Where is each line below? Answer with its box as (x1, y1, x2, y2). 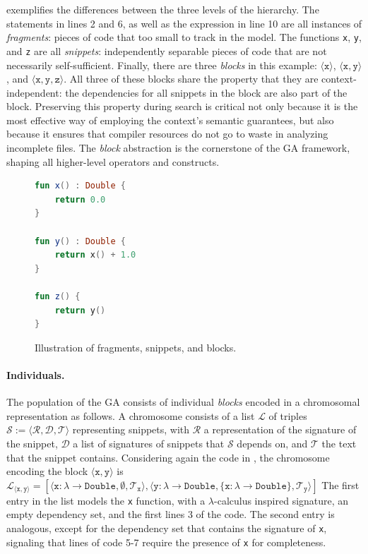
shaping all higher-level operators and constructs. (6, 154, 220, 169)
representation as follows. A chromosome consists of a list (6, 408, 255, 423)
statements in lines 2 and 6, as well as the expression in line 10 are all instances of (6, 16, 362, 30)
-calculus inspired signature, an (214, 493, 349, 507)
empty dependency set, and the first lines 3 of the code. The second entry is (6, 507, 335, 522)
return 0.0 (54, 194, 106, 205)
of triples (268, 408, 307, 423)
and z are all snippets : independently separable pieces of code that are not (6, 43, 327, 58)
